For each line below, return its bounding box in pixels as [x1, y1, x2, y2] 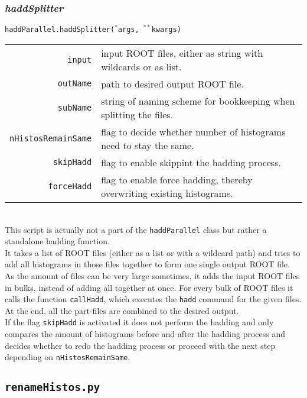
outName [57, 79, 92, 89]
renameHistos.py [5, 381, 100, 394]
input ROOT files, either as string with [101, 46, 263, 60]
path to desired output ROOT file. [101, 76, 244, 90]
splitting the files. [101, 107, 174, 121]
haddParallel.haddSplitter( [5, 25, 115, 34]
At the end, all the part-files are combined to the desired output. [5, 304, 239, 316]
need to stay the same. [101, 138, 194, 152]
